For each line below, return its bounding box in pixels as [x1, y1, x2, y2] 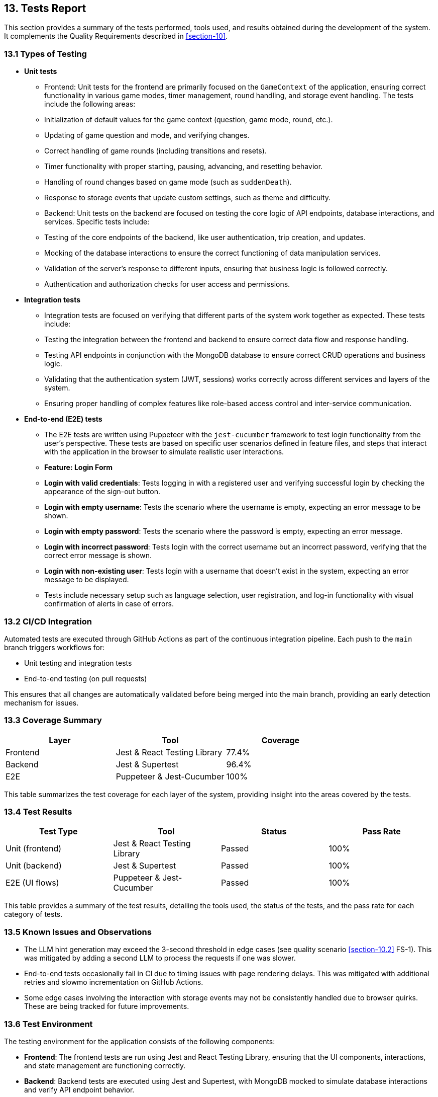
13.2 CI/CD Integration [4, 616, 92, 626]
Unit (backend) [6, 860, 62, 871]
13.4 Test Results [4, 807, 72, 817]
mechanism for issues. [4, 698, 79, 707]
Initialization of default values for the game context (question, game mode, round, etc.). [44, 115, 333, 124]
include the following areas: [44, 100, 136, 109]
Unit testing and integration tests [24, 658, 132, 667]
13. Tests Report [4, 2, 86, 15]
